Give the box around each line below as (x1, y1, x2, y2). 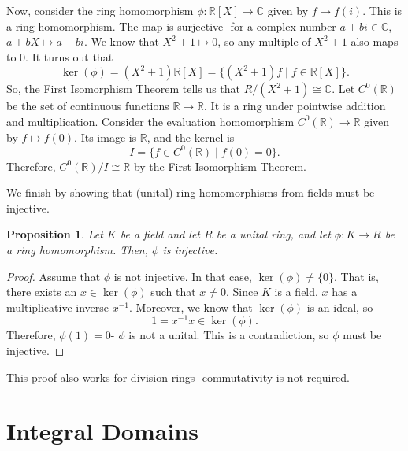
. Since (225, 283, 258, 300)
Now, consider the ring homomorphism (6, 2, 194, 18)
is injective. (162, 242, 218, 258)
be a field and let (120, 226, 200, 242)
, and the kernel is (147, 128, 235, 145)
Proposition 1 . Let (6, 226, 103, 242)
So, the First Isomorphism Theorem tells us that (6, 80, 241, 97)
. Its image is (74, 128, 137, 145)
